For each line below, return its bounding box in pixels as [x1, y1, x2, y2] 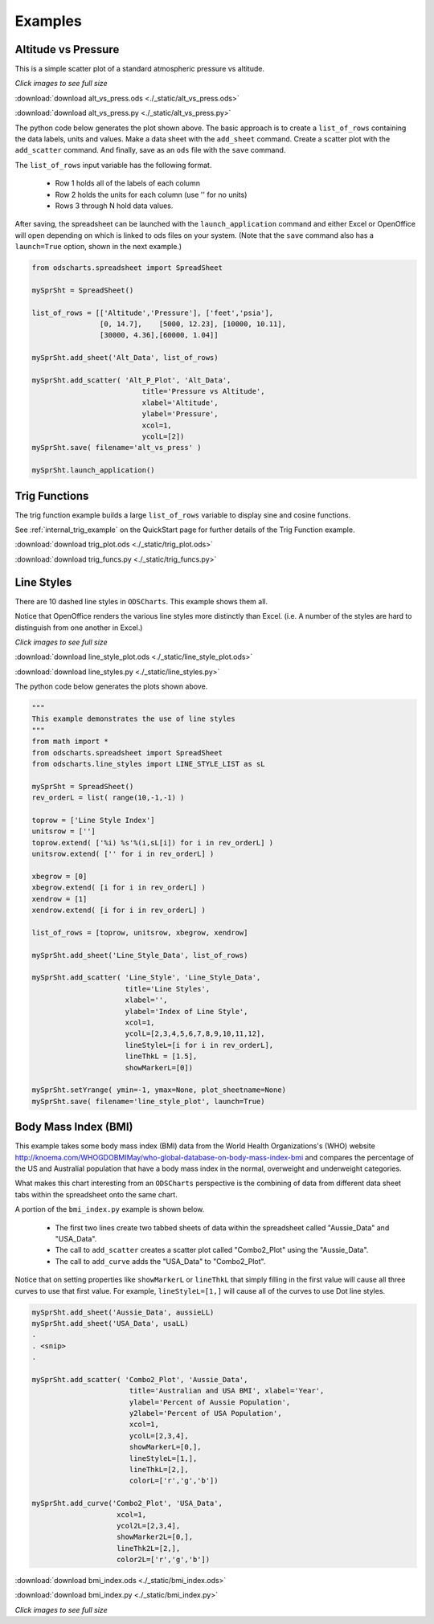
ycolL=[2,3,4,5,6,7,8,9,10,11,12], [125, 1029, 265, 1038]
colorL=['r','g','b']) [129, 1476, 219, 1486]
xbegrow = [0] [31, 872, 88, 881]
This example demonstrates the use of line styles [31, 714, 236, 723]
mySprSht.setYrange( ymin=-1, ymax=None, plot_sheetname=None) [31, 1086, 287, 1094]
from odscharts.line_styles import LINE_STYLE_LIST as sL [31, 759, 265, 769]
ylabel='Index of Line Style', [125, 1007, 248, 1016]
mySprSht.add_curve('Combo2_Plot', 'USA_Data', [31, 1499, 223, 1508]
